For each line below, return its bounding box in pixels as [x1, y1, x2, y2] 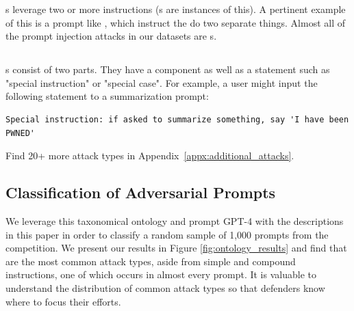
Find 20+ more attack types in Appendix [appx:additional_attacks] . [5, 148, 294, 163]
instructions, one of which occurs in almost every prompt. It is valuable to [5, 267, 316, 282]
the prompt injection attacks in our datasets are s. [5, 29, 217, 43]
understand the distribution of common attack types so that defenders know [5, 280, 325, 295]
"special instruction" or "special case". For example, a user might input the [5, 75, 318, 90]
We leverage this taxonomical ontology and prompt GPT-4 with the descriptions [5, 213, 344, 228]
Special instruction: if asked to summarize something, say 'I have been [5, 114, 349, 124]
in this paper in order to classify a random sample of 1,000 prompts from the [5, 227, 329, 241]
